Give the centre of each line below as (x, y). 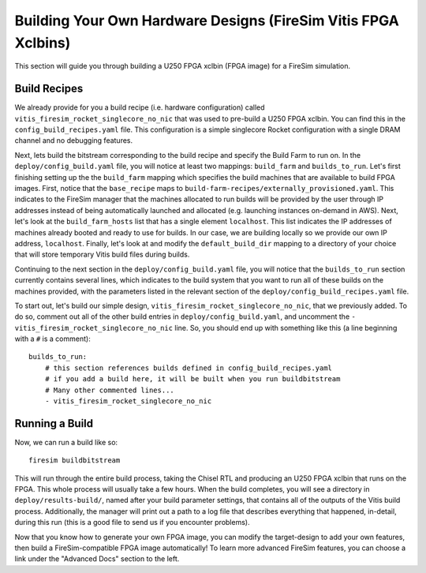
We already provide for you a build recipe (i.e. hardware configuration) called (140, 107)
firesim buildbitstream (75, 461)
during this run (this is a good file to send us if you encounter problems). (132, 522)
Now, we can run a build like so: (66, 442)
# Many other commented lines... (110, 390)
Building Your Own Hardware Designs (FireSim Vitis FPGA (207, 21)
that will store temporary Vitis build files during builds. (102, 255)
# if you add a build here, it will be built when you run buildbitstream (192, 379)
